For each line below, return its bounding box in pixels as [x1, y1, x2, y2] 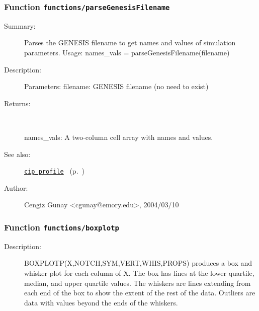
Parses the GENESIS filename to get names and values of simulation [24, 37, 236, 48]
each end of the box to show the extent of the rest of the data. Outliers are [24, 287, 255, 298]
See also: [4, 148, 31, 159]
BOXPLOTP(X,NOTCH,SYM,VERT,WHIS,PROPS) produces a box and [24, 258, 252, 268]
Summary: [4, 20, 36, 31]
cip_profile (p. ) [24, 166, 84, 176]
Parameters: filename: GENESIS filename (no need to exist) [24, 81, 209, 92]
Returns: [4, 98, 31, 108]
